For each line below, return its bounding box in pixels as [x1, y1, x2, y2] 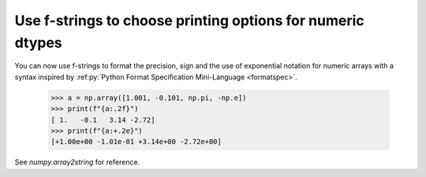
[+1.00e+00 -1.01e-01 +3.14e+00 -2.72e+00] [50, 138, 222, 146]
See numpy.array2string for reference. [14, 157, 140, 167]
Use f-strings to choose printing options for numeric [14, 12, 364, 29]
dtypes [14, 34, 62, 51]
